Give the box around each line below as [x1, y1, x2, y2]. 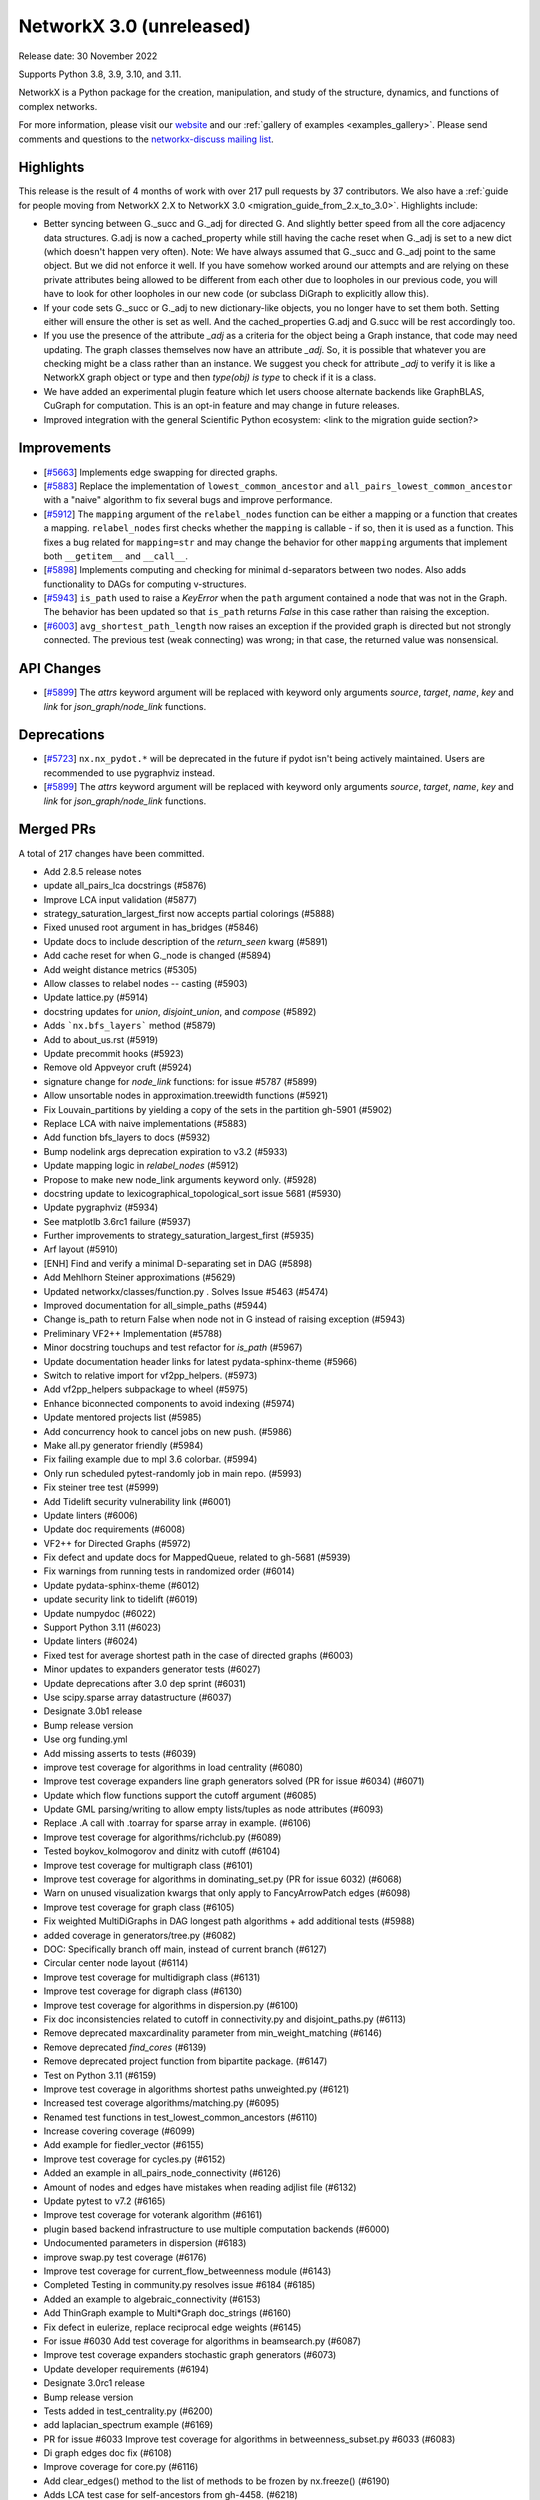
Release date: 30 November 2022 [18, 50, 158, 62]
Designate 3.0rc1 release [43, 2377, 145, 2389]
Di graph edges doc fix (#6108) [43, 2447, 172, 2459]
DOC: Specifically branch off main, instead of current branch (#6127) [43, 1943, 327, 1955]
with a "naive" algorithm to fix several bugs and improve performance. [43, 494, 333, 506]
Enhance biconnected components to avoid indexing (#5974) [43, 1397, 295, 1409]
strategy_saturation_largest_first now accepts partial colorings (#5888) [43, 908, 335, 920]
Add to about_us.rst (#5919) [43, 1033, 159, 1045]
